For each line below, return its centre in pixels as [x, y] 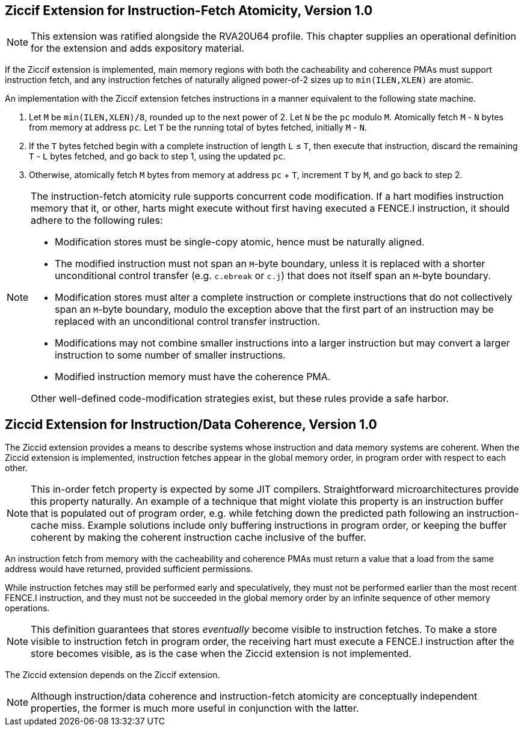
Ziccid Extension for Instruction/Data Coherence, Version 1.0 [191, 424]
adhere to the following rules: [97, 221]
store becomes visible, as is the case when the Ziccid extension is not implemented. [221, 654]
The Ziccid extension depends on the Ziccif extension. [113, 675]
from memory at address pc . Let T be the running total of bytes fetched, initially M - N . [198, 128]
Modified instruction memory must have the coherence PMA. [193, 377]
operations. [27, 608]
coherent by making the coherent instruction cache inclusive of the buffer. [199, 538]
